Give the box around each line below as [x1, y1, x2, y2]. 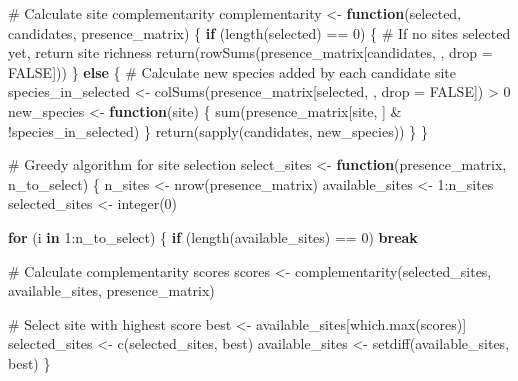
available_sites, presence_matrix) [8, 280, 215, 301]
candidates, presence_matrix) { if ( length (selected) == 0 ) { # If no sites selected [8, 22, 511, 43]
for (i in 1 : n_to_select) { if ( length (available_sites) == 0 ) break [8, 226, 418, 247]
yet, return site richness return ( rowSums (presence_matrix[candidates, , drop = [8, 42, 493, 63]
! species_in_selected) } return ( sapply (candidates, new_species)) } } [8, 120, 428, 141]
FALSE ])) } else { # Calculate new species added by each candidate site [8, 61, 456, 82]
